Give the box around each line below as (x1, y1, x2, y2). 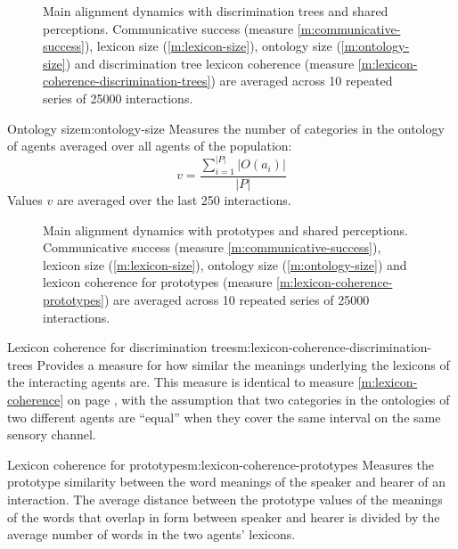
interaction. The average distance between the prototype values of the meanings (7, 489, 443, 508)
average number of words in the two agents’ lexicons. (7, 525, 296, 544)
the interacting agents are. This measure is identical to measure (7, 373, 354, 391)
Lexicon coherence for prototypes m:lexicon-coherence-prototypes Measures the (7, 455, 435, 473)
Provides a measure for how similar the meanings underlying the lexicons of (37, 355, 450, 373)
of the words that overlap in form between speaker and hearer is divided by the (7, 507, 440, 526)
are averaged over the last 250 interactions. (56, 191, 291, 209)
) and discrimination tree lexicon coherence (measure (65, 53, 355, 72)
